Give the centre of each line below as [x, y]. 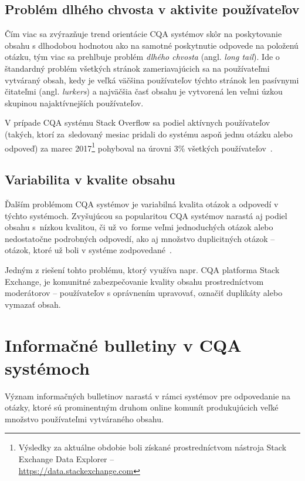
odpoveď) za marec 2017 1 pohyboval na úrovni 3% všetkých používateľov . [139, 147]
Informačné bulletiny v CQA [123, 344]
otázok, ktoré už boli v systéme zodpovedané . [88, 250]
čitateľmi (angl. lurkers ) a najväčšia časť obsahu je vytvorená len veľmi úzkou [144, 91]
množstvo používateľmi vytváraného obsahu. [84, 418]
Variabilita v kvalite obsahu [90, 179]
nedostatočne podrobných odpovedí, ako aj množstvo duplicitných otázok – [140, 238]
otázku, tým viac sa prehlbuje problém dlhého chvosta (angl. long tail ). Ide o [142, 57]
